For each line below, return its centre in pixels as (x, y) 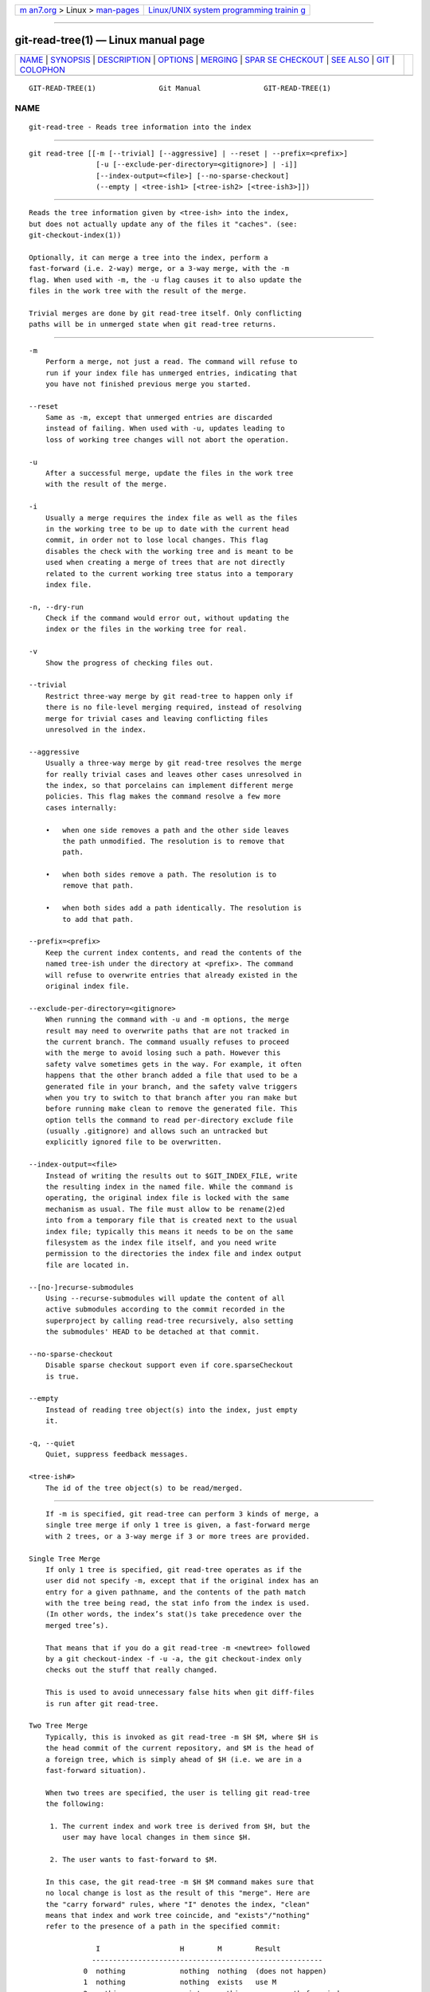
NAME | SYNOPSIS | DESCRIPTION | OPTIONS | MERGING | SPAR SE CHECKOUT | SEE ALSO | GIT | (207, 60)
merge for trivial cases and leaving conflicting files (156, 718)
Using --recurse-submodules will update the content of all (165, 1298)
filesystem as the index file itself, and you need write (161, 1242)
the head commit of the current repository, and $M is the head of (180, 1748)
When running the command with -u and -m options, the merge (167, 1020)
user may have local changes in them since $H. (157, 1837)
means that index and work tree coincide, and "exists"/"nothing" (178, 1916)
